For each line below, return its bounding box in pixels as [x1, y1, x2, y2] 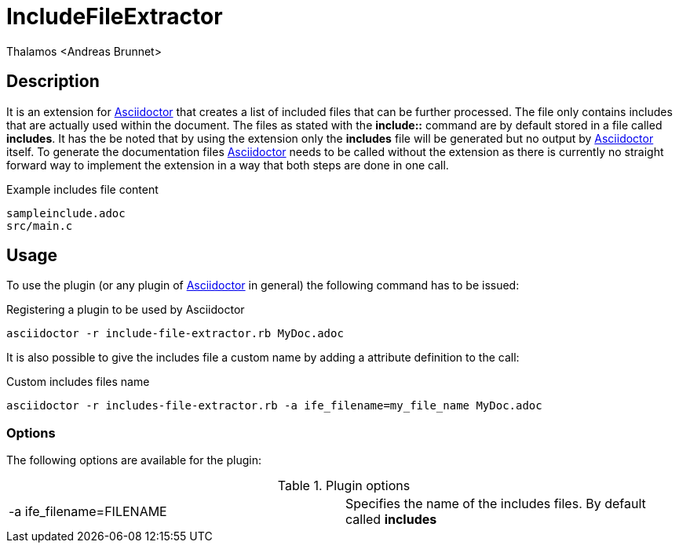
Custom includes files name [6, 375, 150, 389]
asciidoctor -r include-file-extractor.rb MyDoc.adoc [6, 327, 344, 340]
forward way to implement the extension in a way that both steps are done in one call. [6, 158, 449, 172]
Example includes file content [6, 182, 159, 196]
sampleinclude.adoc [6, 206, 126, 220]
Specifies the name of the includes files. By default [345, 496, 646, 512]
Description [6, 71, 100, 92]
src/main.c [6, 219, 73, 232]
